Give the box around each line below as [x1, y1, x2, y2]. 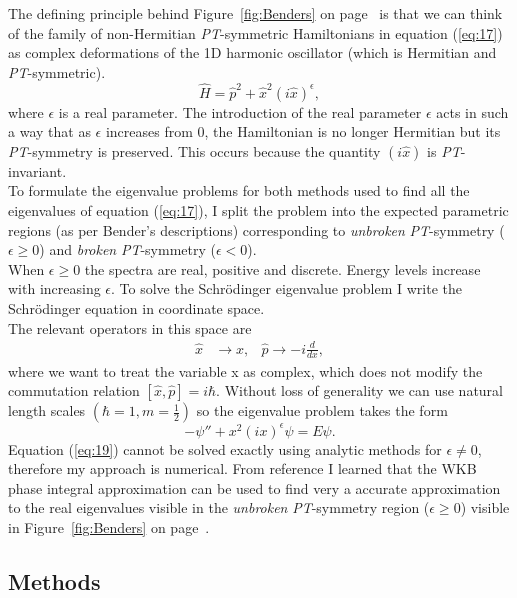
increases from [105, 121, 193, 142]
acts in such [436, 101, 509, 122]
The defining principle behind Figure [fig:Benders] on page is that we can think [8, 3, 503, 23]
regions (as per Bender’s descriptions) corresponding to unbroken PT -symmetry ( [8, 219, 505, 240]
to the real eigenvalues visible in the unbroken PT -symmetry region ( [8, 497, 430, 518]
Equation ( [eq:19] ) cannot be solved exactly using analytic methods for [8, 438, 442, 459]
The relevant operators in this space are [8, 317, 252, 338]
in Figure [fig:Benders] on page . [8, 516, 210, 537]
